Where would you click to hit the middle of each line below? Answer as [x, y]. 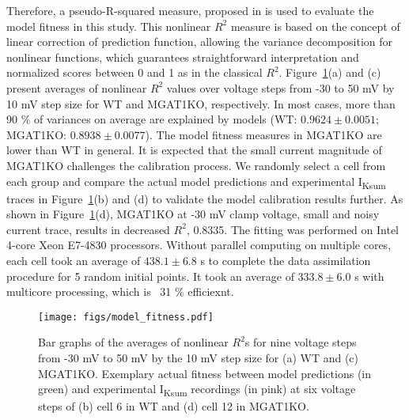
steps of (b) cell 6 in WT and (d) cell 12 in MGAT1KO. [174, 406]
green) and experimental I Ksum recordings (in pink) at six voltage [197, 390]
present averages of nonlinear [77, 87]
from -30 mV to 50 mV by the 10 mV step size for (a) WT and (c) [199, 358]
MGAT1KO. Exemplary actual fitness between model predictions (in [205, 373]
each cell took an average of [74, 261]
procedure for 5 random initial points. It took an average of [150, 276]
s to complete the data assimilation [286, 261]
